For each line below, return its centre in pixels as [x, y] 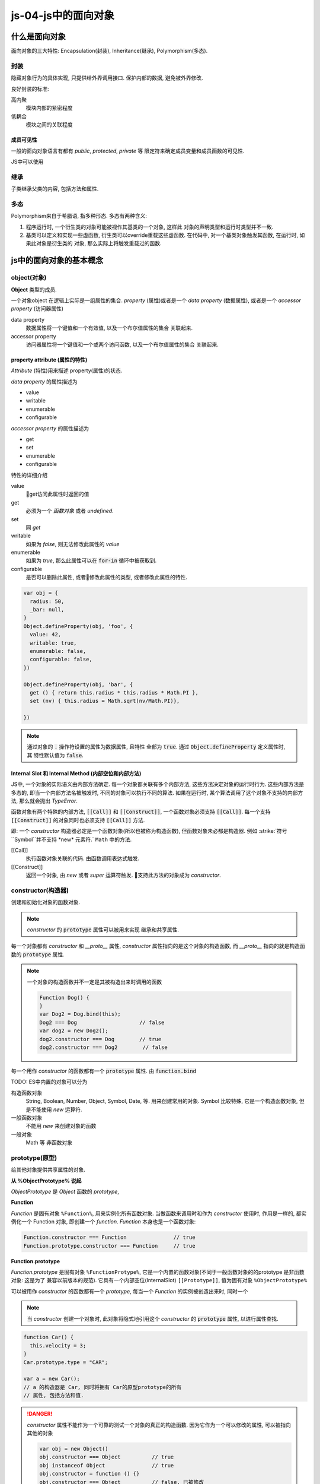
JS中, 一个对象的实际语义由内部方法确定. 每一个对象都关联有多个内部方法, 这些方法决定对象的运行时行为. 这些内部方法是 [158, 784]
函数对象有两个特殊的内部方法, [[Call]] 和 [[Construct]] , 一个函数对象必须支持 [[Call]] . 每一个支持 [141, 812]
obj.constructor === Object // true [107, 1457]
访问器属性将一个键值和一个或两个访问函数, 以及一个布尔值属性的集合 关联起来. [122, 344]
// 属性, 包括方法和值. [54, 1396]
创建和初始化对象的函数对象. [46, 902]
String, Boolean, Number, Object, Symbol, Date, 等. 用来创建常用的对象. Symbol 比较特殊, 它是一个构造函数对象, [162, 1101]
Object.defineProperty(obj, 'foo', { [78, 626]
